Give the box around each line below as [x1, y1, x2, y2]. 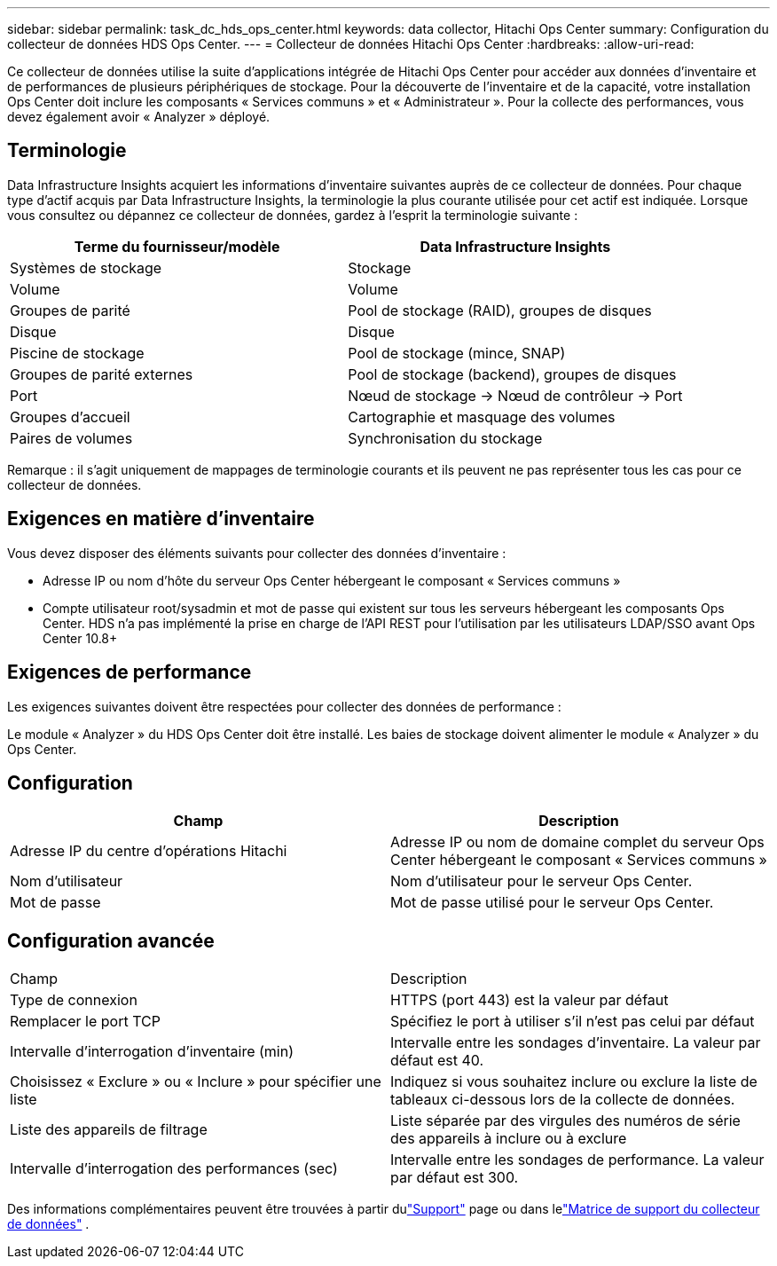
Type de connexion [10, 991, 137, 1010]
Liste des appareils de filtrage [10, 1121, 208, 1139]
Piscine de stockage [10, 343, 145, 362]
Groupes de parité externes [10, 365, 193, 383]
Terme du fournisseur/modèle [74, 237, 280, 256]
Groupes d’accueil [10, 407, 130, 426]
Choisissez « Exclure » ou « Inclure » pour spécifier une [10, 1073, 381, 1091]
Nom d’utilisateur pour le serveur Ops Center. [390, 872, 693, 891]
